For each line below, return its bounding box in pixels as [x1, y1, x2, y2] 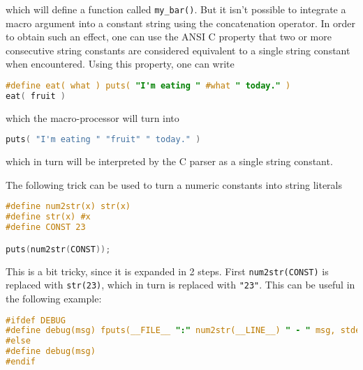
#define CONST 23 [6, 222, 86, 233]
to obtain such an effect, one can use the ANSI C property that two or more [6, 29, 332, 44]
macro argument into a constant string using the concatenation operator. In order [6, 15, 356, 30]
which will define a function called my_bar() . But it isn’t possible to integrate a [6, 2, 346, 16]
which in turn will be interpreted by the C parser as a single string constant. [6, 154, 333, 169]
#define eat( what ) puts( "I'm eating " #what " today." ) [6, 81, 291, 91]
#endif [6, 357, 36, 367]
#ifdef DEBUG [6, 315, 66, 325]
